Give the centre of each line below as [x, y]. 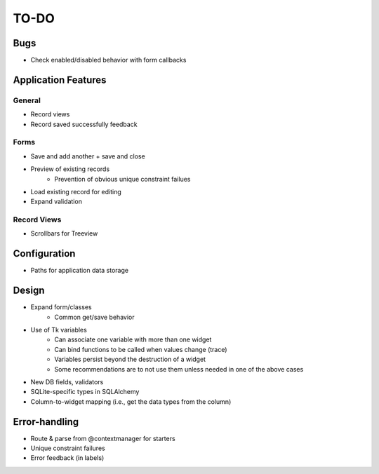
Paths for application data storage [80, 271]
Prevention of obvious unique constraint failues [122, 179]
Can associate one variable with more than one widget [133, 339]
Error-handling [46, 422]
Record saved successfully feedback [84, 124]
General [27, 100]
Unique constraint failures [68, 448]
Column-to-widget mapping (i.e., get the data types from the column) [131, 401]
